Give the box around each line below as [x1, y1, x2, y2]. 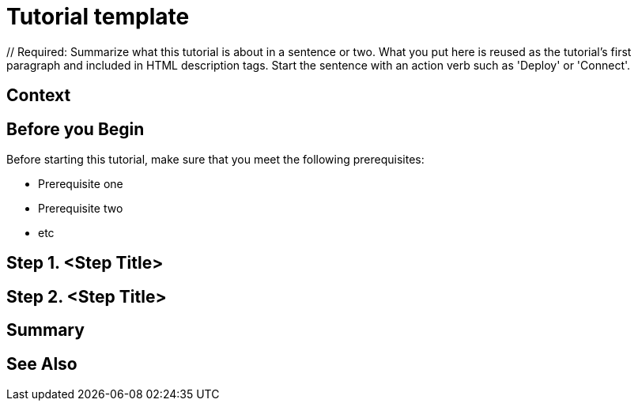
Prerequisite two [38, 202, 123, 216]
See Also [6, 353, 77, 374]
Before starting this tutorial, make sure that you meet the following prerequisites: [6, 153, 425, 167]
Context [6, 85, 71, 106]
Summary [6, 320, 85, 341]
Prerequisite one [38, 177, 123, 191]
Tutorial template [6, 3, 190, 30]
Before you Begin [6, 119, 145, 139]
